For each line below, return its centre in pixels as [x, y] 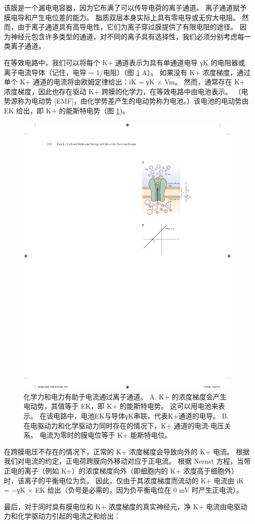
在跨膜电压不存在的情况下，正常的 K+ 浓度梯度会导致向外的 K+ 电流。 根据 [127, 451]
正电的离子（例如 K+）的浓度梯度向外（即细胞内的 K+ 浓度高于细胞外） [121, 471]
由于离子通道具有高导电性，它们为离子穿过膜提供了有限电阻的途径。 [127, 27]
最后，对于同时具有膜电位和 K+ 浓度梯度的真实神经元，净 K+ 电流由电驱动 [126, 506]
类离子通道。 [25, 46]
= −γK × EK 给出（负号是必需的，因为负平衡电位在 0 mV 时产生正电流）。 [124, 490]
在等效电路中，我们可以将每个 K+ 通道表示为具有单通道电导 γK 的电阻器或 [125, 62]
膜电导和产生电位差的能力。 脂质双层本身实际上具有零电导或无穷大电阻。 [122, 17]
